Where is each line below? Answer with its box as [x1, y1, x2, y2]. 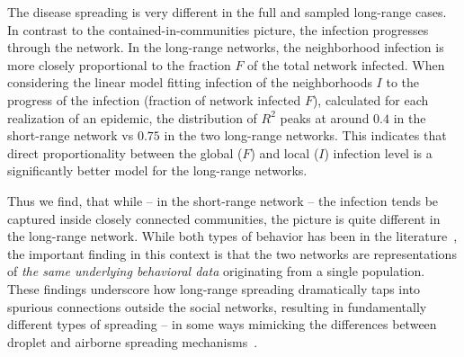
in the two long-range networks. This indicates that [164, 126, 447, 145]
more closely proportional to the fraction [7, 55, 231, 74]
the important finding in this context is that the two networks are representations [7, 244, 457, 263]
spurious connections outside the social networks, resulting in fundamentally [7, 297, 427, 316]
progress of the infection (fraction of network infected [7, 90, 301, 109]
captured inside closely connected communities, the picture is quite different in [7, 209, 441, 228]
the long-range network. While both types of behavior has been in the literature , [7, 227, 458, 245]
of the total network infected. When [247, 55, 445, 74]
